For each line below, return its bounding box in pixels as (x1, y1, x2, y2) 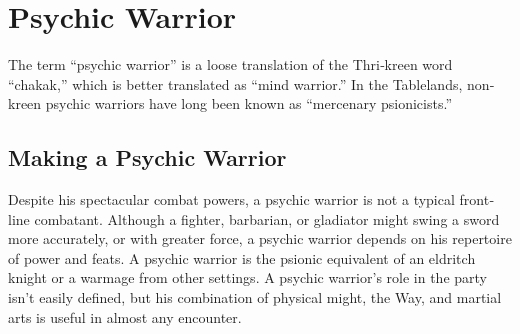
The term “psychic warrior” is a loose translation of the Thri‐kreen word (8, 54, 453, 75)
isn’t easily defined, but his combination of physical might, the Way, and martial (8, 287, 502, 308)
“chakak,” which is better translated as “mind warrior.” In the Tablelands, (8, 73, 463, 94)
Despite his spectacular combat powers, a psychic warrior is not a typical (8, 189, 455, 210)
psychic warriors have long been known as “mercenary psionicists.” (45, 93, 452, 114)
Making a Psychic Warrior (8, 142, 287, 173)
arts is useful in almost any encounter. (8, 306, 242, 327)
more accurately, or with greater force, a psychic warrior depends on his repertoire (8, 228, 512, 249)
